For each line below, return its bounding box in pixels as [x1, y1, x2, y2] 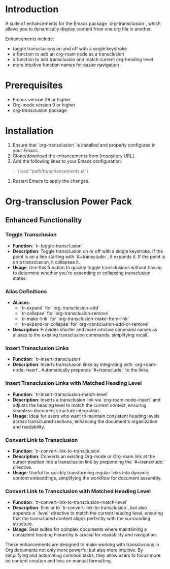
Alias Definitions [5, 288, 47, 295]
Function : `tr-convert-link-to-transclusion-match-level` [12, 499, 128, 505]
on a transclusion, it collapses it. [12, 259, 80, 265]
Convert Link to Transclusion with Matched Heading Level [5, 488, 151, 495]
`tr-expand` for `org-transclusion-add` [20, 304, 100, 311]
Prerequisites [5, 80, 63, 91]
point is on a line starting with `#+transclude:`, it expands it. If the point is [12, 253, 165, 260]
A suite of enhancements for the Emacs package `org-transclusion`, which [5, 20, 161, 26]
